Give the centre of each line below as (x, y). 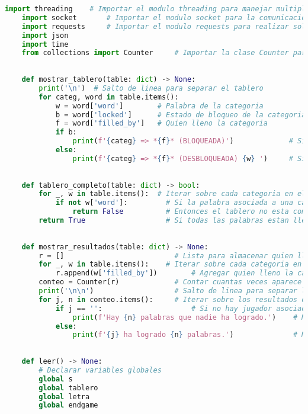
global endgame (68, 405)
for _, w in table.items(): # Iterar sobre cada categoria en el (172, 194)
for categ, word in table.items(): (109, 97)
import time (45, 44)
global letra (64, 397)
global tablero (68, 388)
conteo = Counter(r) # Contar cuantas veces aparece (170, 282)
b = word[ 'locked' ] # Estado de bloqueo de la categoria (181, 115)
